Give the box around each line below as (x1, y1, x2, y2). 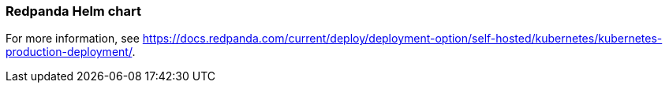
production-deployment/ (6, 45, 133, 59)
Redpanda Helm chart (6, 3, 141, 19)
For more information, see (6, 32, 140, 46)
